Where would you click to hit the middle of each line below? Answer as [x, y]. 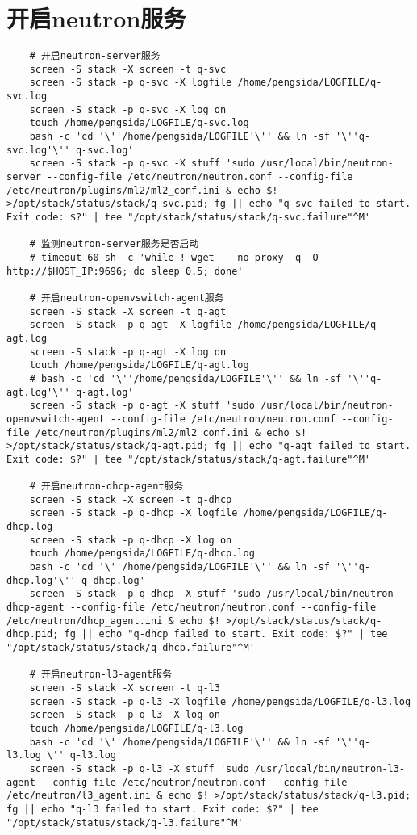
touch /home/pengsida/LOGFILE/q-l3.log [136, 728]
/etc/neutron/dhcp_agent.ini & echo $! [113, 621]
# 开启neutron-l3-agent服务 [101, 675]
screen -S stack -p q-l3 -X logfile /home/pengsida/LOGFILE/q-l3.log [220, 701]
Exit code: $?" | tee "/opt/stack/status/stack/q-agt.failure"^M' [189, 459]
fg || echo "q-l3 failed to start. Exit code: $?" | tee [163, 809]
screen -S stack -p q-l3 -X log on [125, 715]
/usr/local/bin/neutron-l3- [329, 768]
